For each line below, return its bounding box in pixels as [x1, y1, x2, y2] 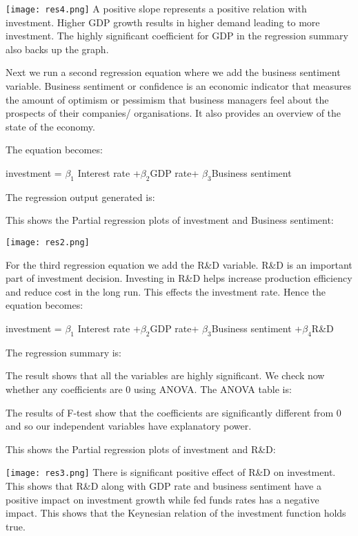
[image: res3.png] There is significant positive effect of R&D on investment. [6, 465, 336, 479]
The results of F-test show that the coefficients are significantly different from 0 [6, 405, 341, 419]
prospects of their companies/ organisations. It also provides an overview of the [6, 106, 341, 120]
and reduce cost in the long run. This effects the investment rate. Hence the [6, 284, 326, 298]
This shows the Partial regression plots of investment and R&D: [6, 441, 276, 456]
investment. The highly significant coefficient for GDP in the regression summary [6, 28, 348, 43]
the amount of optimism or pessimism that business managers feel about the [6, 92, 329, 106]
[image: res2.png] [6, 237, 90, 247]
